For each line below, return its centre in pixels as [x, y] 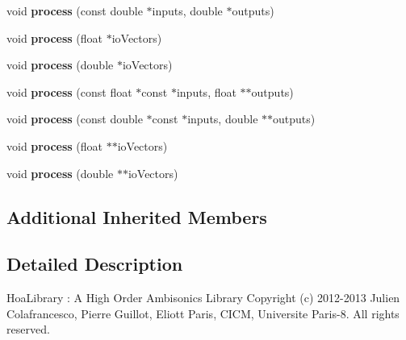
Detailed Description [95, 264]
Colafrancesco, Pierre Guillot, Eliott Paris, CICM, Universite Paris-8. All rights [203, 313]
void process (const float [69, 91]
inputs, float [206, 91]
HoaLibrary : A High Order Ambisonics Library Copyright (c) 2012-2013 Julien [203, 298]
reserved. [28, 329]
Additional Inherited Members [137, 216]
